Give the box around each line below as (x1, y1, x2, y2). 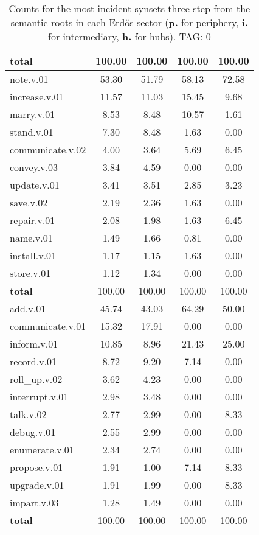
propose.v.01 (10, 460, 63, 474)
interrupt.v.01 (10, 390, 69, 404)
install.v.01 (10, 248, 57, 262)
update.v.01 (10, 178, 60, 192)
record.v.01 (10, 354, 57, 368)
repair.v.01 (10, 213, 55, 227)
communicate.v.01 (10, 319, 86, 333)
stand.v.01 (10, 125, 54, 139)
